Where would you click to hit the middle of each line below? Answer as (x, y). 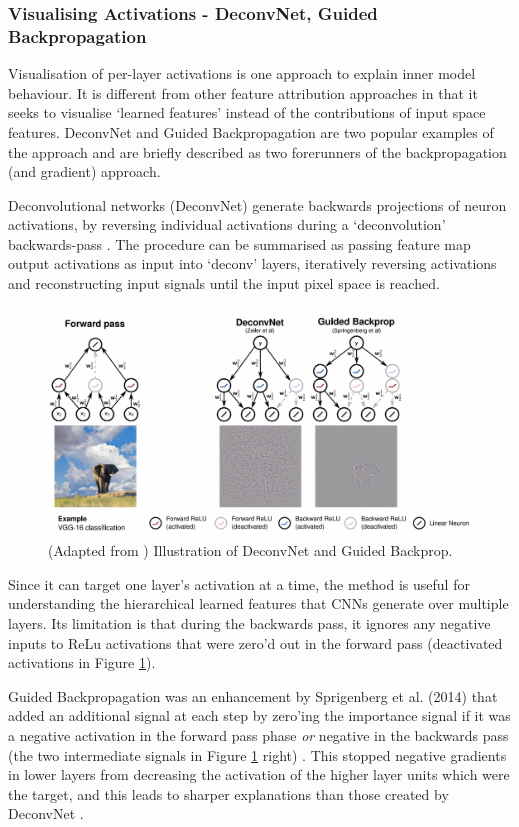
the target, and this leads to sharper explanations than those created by (228, 793)
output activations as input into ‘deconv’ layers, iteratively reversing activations (252, 263)
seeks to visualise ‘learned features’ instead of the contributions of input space (247, 112)
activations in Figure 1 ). (82, 662)
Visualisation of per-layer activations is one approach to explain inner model (242, 73)
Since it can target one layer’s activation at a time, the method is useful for (239, 583)
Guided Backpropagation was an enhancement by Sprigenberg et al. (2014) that (253, 695)
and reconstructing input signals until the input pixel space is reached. (224, 283)
